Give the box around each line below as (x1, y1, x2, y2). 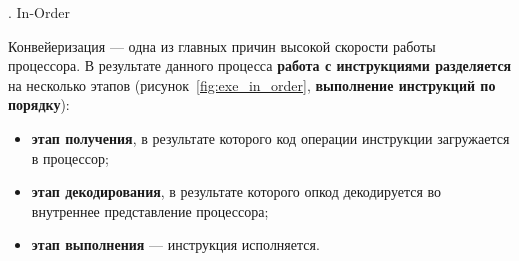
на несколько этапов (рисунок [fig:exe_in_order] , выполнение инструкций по (8, 74, 496, 95)
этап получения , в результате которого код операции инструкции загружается (31, 127, 510, 148)
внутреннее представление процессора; (31, 200, 269, 221)
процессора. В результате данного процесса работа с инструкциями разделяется (8, 55, 512, 76)
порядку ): (8, 94, 70, 115)
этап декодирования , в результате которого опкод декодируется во (31, 181, 442, 202)
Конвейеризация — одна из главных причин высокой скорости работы (8, 35, 436, 56)
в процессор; (31, 147, 109, 168)
